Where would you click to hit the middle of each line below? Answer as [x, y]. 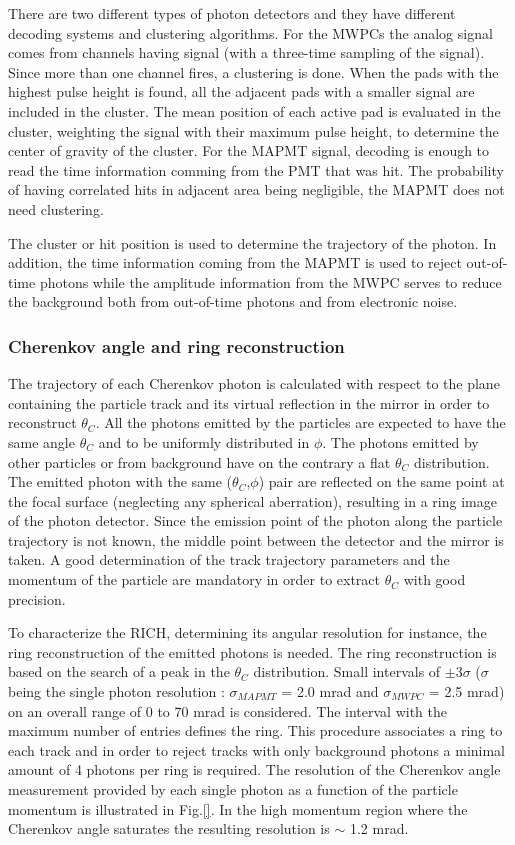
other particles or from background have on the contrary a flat [199, 461]
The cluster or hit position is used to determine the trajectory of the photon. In [252, 242]
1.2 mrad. [379, 828]
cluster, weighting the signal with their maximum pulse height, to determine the [253, 130]
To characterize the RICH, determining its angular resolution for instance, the [247, 632]
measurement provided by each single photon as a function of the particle [233, 789]
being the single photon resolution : [116, 691]
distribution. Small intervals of [347, 671]
